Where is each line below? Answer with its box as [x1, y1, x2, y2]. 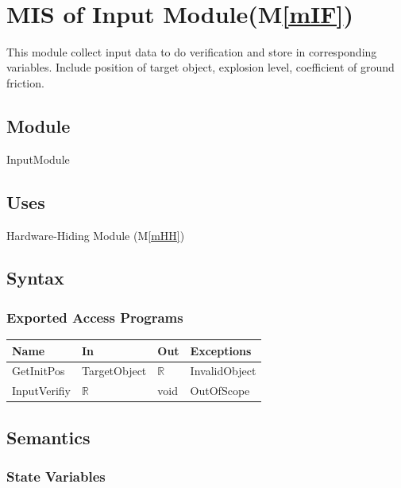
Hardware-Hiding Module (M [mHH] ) [6, 227, 185, 243]
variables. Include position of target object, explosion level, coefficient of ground [6, 59, 395, 76]
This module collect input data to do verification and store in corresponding [6, 43, 377, 60]
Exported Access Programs [6, 307, 183, 327]
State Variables [6, 467, 106, 486]
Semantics [6, 424, 91, 449]
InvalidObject [190, 362, 256, 379]
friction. [6, 74, 44, 91]
